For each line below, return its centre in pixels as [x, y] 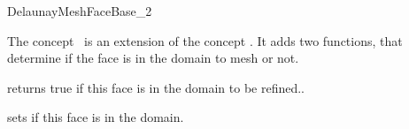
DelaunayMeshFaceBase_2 [80, 11]
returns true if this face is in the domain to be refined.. [156, 87]
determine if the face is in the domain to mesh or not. [153, 58]
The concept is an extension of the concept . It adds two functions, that [205, 40]
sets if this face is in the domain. [96, 117]
